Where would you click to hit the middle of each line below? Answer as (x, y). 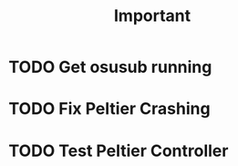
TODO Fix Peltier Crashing (109, 109)
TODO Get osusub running (110, 67)
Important (152, 16)
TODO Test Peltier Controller (119, 150)
